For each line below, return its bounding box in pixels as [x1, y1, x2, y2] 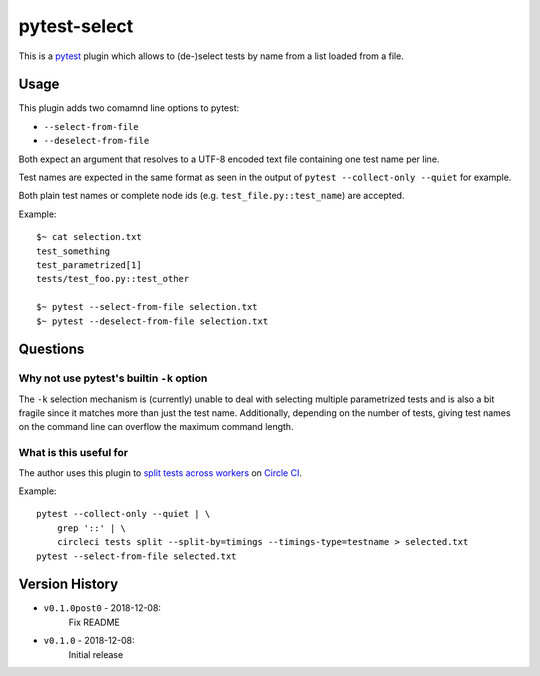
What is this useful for [18, 446, 129, 460]
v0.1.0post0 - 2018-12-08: [43, 602, 162, 614]
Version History [18, 576, 119, 593]
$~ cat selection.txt [36, 231, 142, 243]
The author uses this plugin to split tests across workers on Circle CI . [18, 466, 303, 479]
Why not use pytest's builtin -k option [18, 371, 208, 385]
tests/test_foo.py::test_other [36, 273, 190, 285]
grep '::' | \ [56, 522, 127, 534]
